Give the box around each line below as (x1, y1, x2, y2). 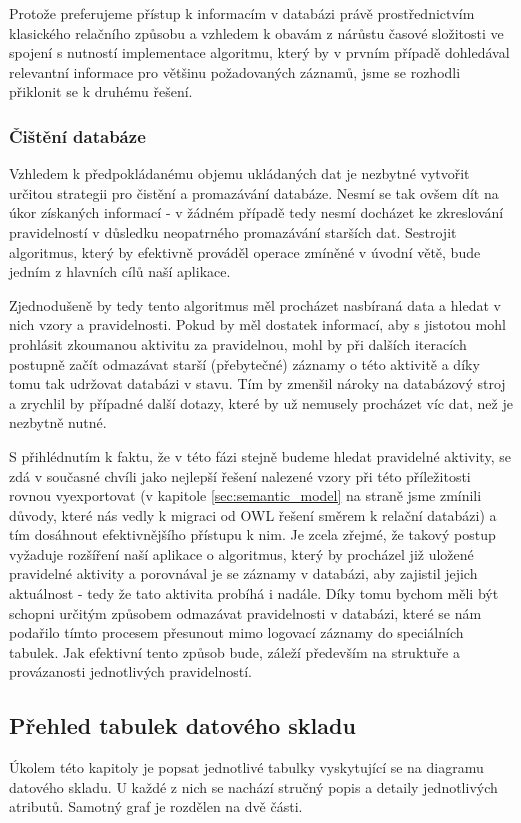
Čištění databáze (9, 123, 146, 148)
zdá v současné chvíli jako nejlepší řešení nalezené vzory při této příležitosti (9, 465, 471, 486)
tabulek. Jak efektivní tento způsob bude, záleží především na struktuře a (9, 641, 460, 662)
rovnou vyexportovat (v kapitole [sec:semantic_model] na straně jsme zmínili (9, 485, 482, 506)
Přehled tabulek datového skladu (9, 710, 356, 741)
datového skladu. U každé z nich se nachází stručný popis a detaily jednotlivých (9, 776, 498, 797)
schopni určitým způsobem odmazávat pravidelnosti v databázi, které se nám (9, 602, 482, 623)
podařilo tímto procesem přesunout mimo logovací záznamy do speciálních (9, 622, 464, 643)
